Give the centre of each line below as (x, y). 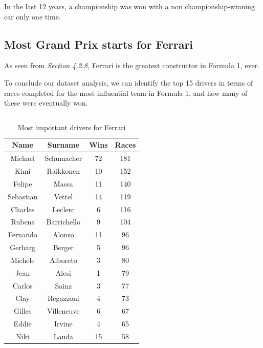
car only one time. (32, 16)
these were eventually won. (46, 103)
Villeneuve (63, 311)
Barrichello (63, 222)
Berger (63, 247)
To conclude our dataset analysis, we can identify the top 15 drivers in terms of (129, 82)
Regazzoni (63, 298)
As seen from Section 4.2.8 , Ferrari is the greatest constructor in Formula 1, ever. (132, 65)
